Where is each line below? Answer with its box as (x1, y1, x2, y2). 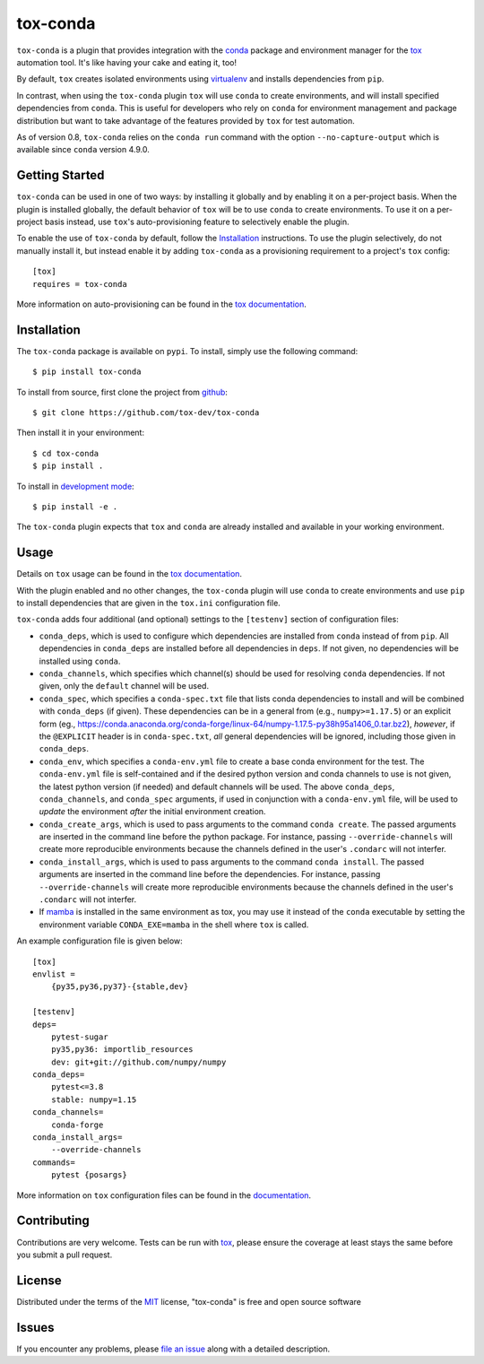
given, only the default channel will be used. (39, 681, 210, 691)
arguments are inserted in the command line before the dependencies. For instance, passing (39, 869, 381, 880)
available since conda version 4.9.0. (16, 144, 150, 155)
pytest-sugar (50, 1031, 108, 1042)
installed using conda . (39, 656, 121, 666)
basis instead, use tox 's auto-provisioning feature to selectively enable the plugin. (45, 216, 350, 227)
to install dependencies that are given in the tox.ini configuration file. (16, 597, 281, 609)
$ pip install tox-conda (32, 367, 142, 377)
